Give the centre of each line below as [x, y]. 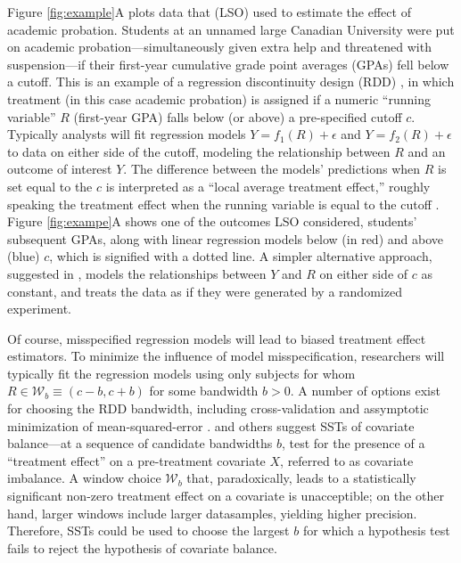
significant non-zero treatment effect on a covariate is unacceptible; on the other [226, 496]
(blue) [24, 256]
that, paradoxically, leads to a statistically [301, 478]
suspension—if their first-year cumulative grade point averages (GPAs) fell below [228, 64]
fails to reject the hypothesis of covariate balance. [142, 547]
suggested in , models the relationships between [137, 273]
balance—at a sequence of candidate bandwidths [140, 443]
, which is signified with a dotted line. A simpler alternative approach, [241, 256]
